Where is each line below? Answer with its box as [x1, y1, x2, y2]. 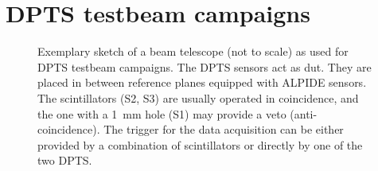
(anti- [290, 105, 318, 122]
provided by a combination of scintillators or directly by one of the [37, 136, 363, 153]
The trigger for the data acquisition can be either [103, 121, 344, 138]
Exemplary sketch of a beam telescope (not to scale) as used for [37, 43, 349, 60]
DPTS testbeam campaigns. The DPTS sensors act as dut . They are [37, 58, 372, 75]
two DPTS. [37, 152, 92, 169]
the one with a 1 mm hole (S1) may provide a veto [37, 105, 286, 122]
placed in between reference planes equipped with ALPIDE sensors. [37, 74, 367, 91]
